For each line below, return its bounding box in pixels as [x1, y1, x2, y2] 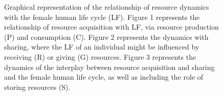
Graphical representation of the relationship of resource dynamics [4, 2, 209, 12]
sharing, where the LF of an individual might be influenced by [4, 41, 199, 52]
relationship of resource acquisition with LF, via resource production [4, 21, 219, 32]
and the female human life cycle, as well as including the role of [4, 71, 204, 82]
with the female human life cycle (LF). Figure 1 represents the [4, 11, 200, 22]
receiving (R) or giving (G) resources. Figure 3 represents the [4, 51, 196, 62]
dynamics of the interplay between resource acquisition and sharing [4, 61, 215, 72]
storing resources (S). [4, 81, 71, 92]
